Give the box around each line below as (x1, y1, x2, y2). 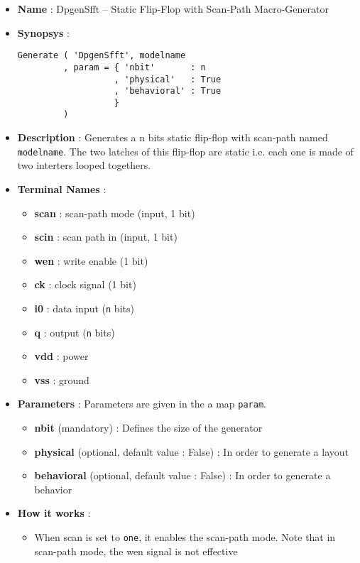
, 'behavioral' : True (114, 86, 222, 97)
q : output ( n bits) (34, 324, 115, 339)
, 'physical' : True (114, 74, 222, 84)
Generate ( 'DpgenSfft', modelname (17, 50, 186, 61)
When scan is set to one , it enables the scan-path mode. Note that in (34, 530, 336, 545)
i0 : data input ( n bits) (34, 300, 134, 315)
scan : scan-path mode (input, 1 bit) (34, 205, 195, 220)
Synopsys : (17, 25, 70, 40)
